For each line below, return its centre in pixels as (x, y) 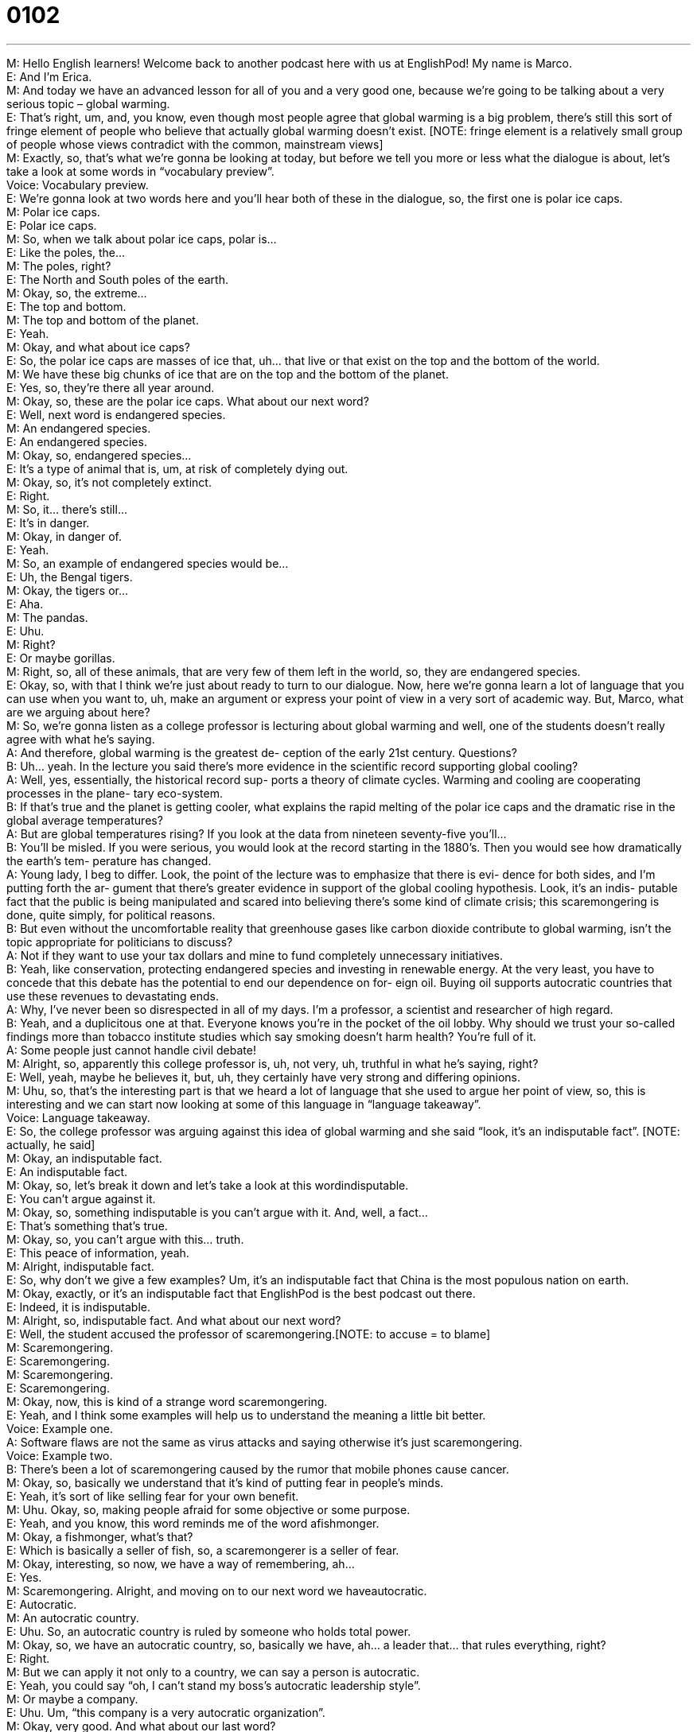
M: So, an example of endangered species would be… (148, 563)
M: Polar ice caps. (53, 212)
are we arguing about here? (78, 712)
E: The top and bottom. (66, 306)
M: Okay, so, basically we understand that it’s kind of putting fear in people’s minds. (225, 1482)
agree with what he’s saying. (81, 739)
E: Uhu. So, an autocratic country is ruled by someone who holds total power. (209, 1631)
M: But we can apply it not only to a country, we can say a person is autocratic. (213, 1672)
